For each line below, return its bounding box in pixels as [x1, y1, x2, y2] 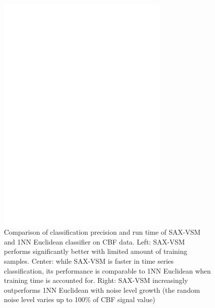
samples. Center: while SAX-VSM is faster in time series [4, 256, 174, 266]
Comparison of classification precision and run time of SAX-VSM [4, 227, 201, 237]
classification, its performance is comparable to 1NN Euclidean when [4, 265, 211, 276]
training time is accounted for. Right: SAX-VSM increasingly [4, 275, 188, 285]
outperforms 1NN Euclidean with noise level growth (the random [4, 284, 200, 295]
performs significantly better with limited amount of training [4, 246, 187, 256]
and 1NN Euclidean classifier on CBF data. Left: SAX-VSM [4, 236, 185, 246]
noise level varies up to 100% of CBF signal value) [4, 294, 155, 305]
